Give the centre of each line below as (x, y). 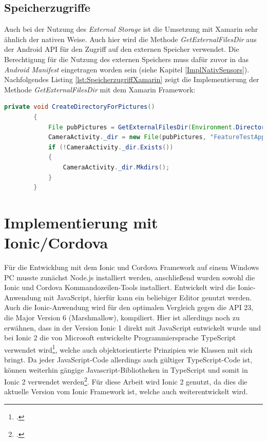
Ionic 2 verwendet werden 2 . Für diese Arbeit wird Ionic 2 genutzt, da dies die (126, 381)
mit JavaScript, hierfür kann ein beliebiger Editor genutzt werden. (148, 297)
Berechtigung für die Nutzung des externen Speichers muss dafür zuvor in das (127, 59)
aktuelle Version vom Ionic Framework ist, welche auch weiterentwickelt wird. (126, 391)
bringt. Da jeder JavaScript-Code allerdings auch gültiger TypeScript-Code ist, (128, 360)
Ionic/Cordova (56, 243)
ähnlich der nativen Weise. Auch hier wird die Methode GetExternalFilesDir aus (130, 39)
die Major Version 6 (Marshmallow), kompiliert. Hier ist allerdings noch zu (122, 317)
